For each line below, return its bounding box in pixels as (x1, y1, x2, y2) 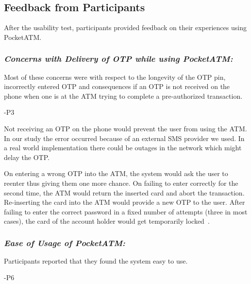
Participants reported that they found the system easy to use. (4, 256, 188, 266)
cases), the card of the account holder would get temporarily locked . (4, 216, 210, 226)
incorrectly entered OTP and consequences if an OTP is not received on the (4, 81, 230, 91)
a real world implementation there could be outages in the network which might (4, 142, 242, 153)
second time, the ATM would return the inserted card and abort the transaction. (4, 187, 245, 197)
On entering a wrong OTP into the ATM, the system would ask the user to (4, 168, 228, 178)
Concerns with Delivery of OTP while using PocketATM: (4, 53, 233, 65)
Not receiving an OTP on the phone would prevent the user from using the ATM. (4, 123, 247, 133)
